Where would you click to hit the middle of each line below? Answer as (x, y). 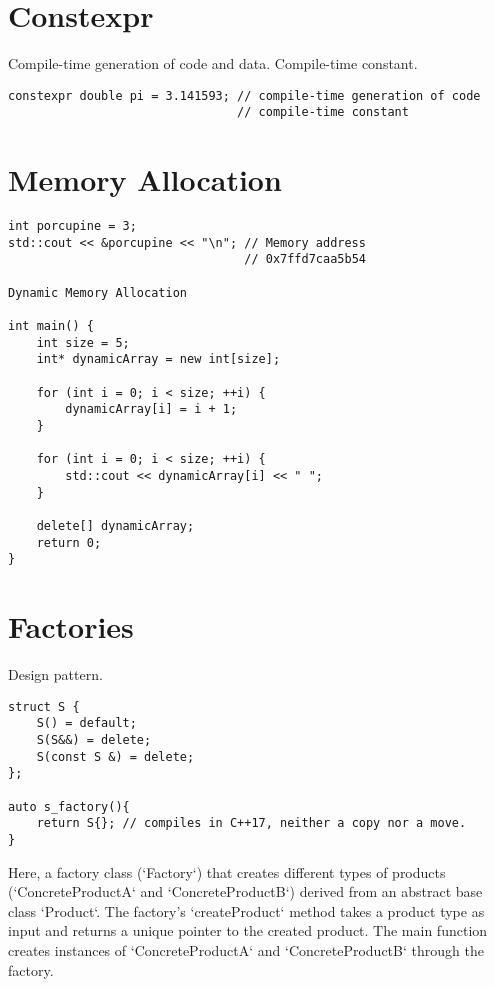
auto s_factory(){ (69, 806)
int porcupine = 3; (72, 226)
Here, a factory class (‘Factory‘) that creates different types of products (227, 871)
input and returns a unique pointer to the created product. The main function (248, 930)
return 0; (69, 542)
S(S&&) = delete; (94, 739)
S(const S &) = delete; (115, 756)
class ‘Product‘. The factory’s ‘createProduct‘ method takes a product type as (246, 910)
